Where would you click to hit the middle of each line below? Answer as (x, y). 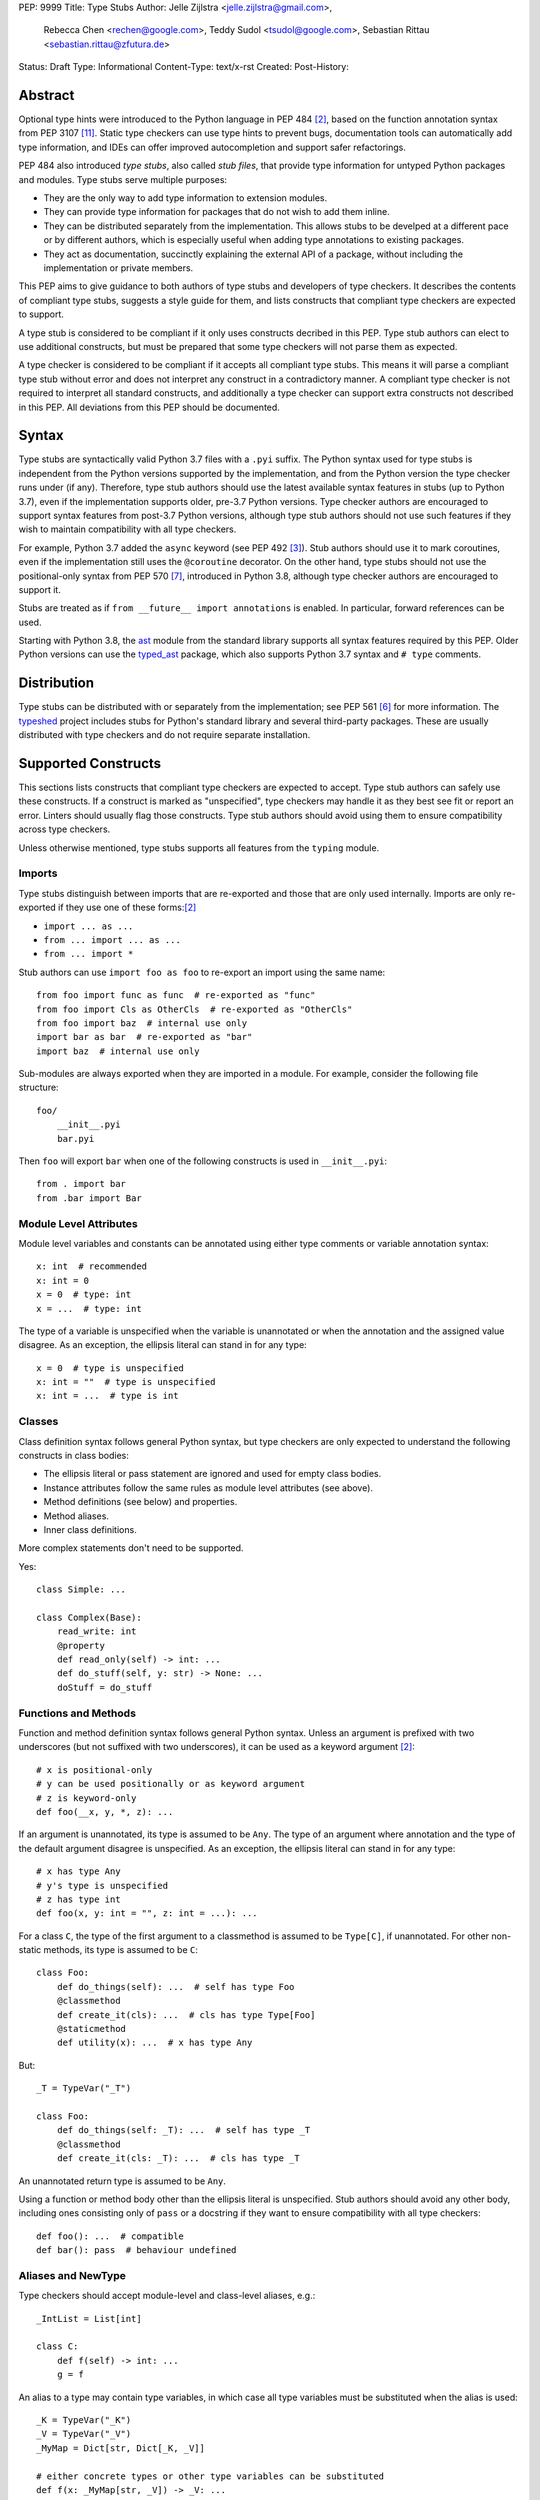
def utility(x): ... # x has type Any (154, 2043)
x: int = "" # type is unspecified (126, 1382)
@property (80, 1645)
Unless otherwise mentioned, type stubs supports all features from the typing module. (199, 847)
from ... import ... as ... (112, 939)
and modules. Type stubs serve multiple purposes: (123, 179)
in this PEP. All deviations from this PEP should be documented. (149, 407)
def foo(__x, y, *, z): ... (105, 1811)
